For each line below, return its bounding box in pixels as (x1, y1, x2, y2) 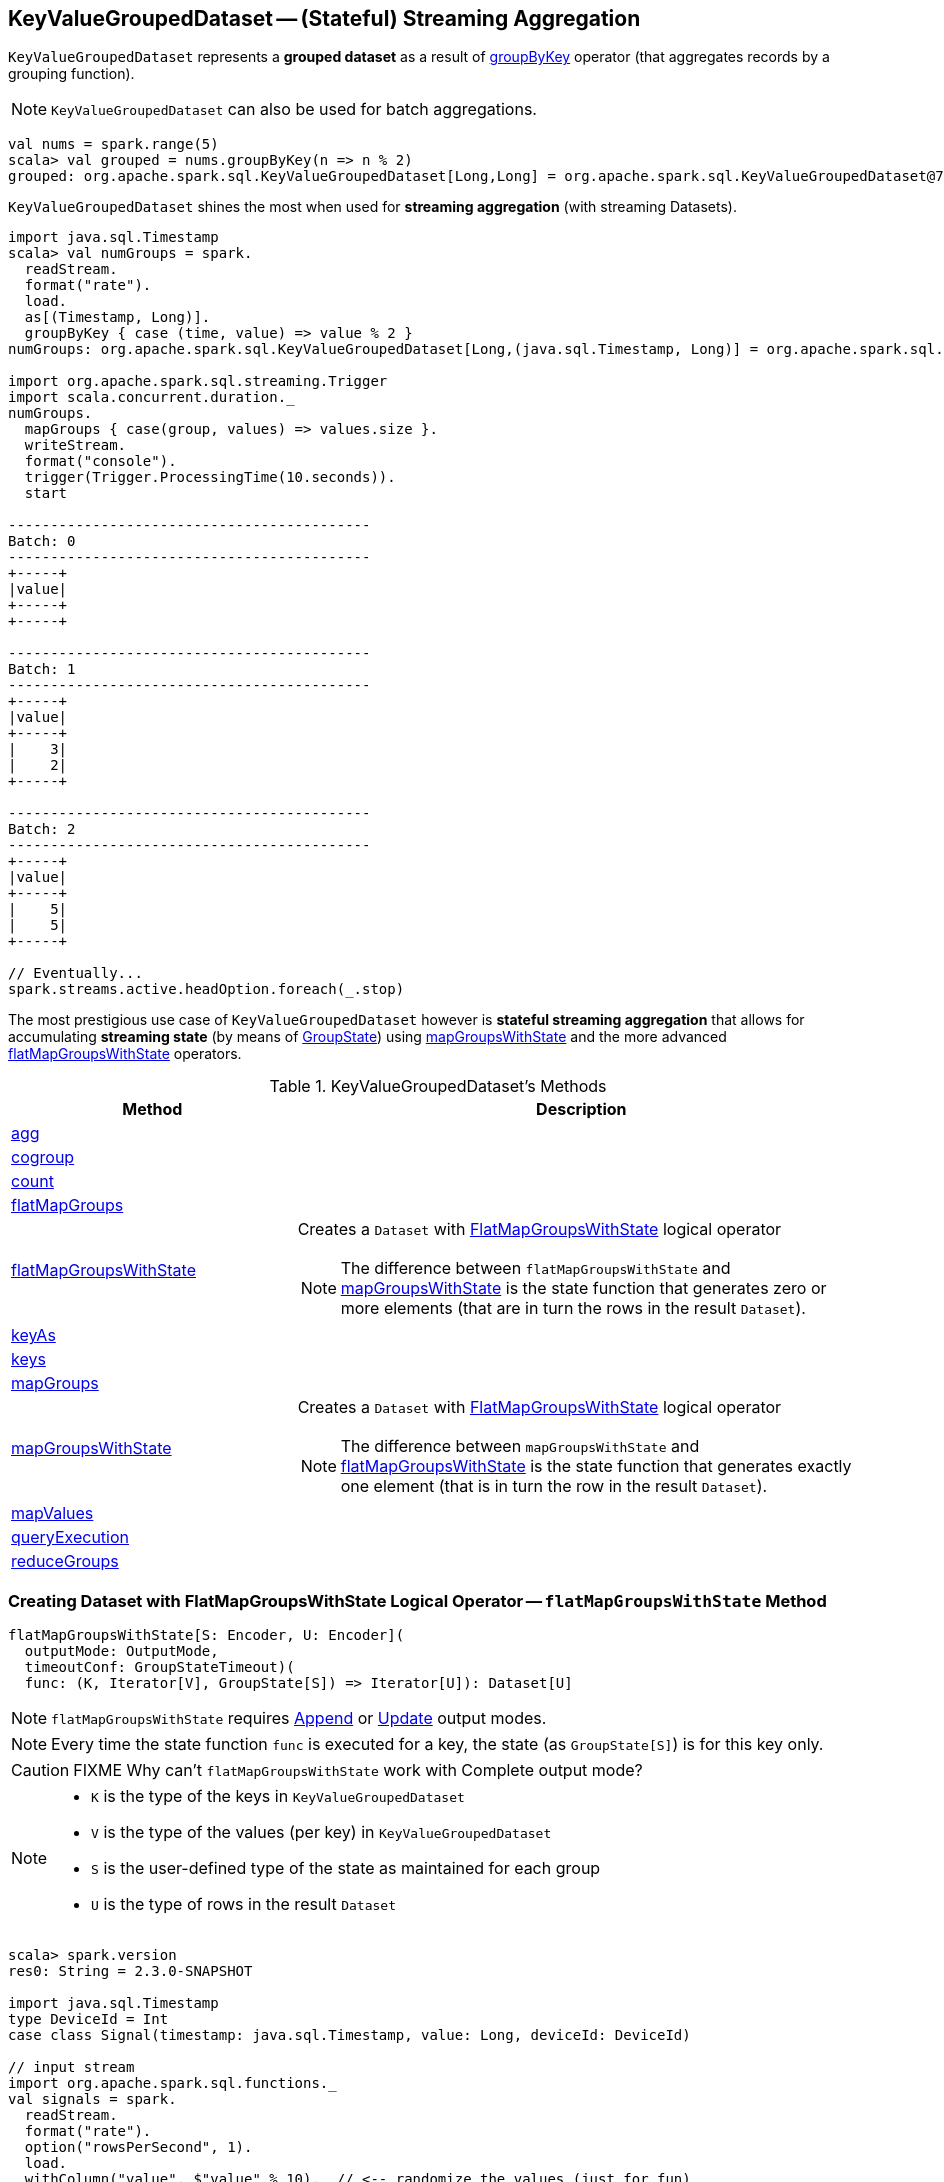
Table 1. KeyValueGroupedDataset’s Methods (269, 1076, 607, 1097)
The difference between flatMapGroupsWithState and (340, 1258, 731, 1279)
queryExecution (11, 1527, 130, 1548)
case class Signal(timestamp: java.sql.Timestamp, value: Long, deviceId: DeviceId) (8, 2027, 691, 2044)
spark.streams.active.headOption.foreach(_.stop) (8, 981, 405, 998)
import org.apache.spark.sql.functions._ (8, 2075, 337, 2092)
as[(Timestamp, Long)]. (24, 309, 211, 326)
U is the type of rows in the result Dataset (91, 1894, 396, 1915)
